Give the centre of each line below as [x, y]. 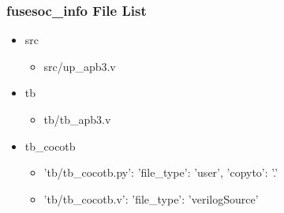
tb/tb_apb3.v [77, 119]
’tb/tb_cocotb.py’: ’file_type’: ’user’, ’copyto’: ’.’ [161, 172]
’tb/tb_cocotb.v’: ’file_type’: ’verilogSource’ [151, 198]
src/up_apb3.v [80, 66]
